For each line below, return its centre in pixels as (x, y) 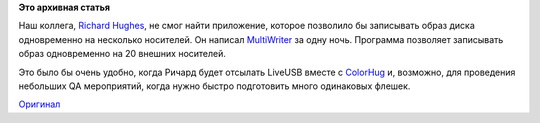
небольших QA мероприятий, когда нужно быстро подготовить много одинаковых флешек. (214, 86)
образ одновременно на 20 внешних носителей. (122, 54)
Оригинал (39, 104)
